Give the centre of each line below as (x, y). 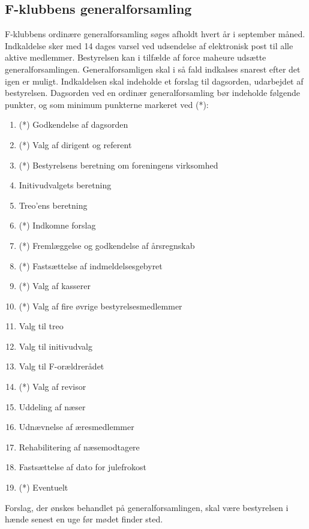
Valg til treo (41, 326)
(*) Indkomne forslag (57, 225)
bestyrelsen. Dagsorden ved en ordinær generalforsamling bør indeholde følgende (152, 93)
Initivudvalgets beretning (65, 185)
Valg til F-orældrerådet (61, 366)
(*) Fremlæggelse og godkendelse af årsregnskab (107, 245)
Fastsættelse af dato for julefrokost (82, 467)
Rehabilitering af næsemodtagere (79, 447)
